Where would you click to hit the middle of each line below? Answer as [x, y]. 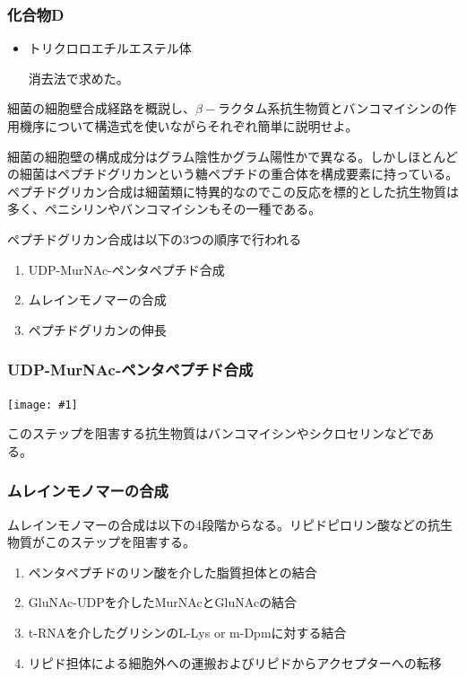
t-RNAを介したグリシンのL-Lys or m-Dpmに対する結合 [187, 632]
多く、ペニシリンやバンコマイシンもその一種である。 [164, 209]
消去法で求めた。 [78, 78]
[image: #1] [43, 405]
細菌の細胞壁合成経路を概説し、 [101, 108]
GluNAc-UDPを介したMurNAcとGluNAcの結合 [163, 602]
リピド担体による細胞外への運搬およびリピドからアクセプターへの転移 [235, 662]
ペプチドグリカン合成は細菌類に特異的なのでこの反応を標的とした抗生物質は [233, 191]
